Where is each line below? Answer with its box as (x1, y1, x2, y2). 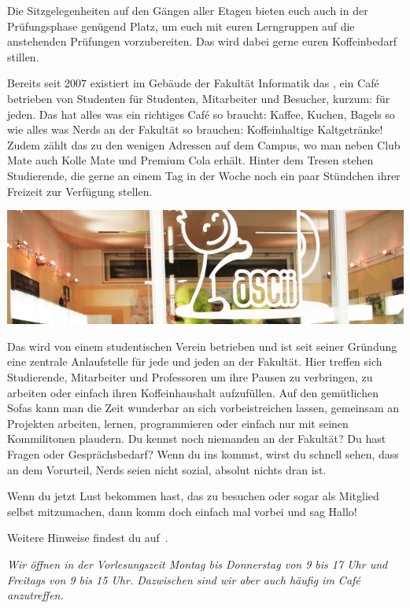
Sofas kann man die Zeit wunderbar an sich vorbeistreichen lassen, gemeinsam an (7, 400, 399, 416)
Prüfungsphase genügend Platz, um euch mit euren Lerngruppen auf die (7, 17, 355, 34)
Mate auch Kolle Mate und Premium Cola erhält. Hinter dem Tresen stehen (7, 152, 374, 168)
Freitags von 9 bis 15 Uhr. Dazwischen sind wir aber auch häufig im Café (7, 571, 360, 588)
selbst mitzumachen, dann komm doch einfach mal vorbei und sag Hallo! (7, 503, 357, 519)
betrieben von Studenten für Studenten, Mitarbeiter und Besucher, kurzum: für (7, 90, 390, 106)
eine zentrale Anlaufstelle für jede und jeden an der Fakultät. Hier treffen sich (7, 353, 382, 370)
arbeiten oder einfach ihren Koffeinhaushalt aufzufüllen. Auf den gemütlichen (7, 384, 379, 400)
